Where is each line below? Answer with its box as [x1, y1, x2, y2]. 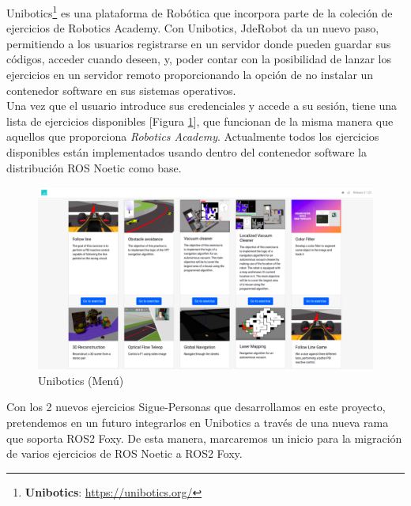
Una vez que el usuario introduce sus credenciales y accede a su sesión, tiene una [6, 97, 398, 114]
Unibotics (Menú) [38, 372, 124, 388]
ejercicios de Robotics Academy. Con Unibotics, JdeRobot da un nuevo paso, [6, 20, 379, 36]
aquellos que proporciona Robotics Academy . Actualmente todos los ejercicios [6, 128, 379, 145]
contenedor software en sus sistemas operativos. [6, 81, 236, 98]
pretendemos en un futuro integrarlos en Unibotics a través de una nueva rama [6, 414, 389, 431]
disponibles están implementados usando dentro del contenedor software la [6, 144, 367, 160]
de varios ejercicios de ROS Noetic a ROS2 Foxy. [6, 445, 243, 462]
